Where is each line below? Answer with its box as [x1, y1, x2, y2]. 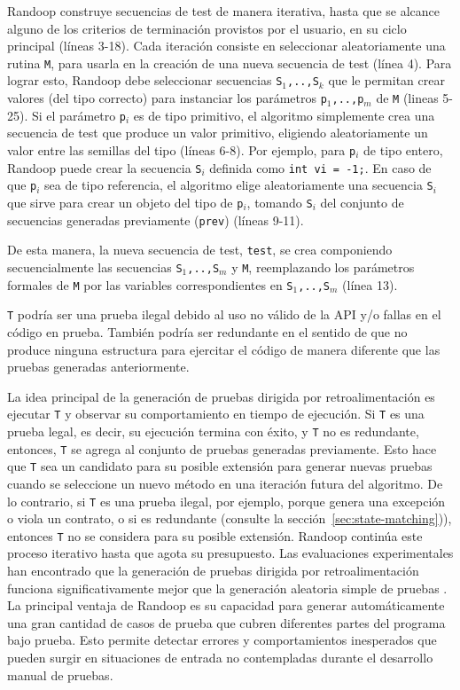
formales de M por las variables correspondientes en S [7, 275, 293, 294]
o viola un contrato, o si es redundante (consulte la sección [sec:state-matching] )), [7, 509, 452, 528]
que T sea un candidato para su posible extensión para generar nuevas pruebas [7, 457, 433, 475]
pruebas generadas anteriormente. [7, 357, 190, 376]
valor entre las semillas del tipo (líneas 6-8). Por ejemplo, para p [7, 141, 356, 159]
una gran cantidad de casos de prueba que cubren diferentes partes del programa [7, 613, 446, 631]
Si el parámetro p [31, 106, 127, 124]
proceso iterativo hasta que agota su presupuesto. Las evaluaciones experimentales [7, 544, 454, 562]
